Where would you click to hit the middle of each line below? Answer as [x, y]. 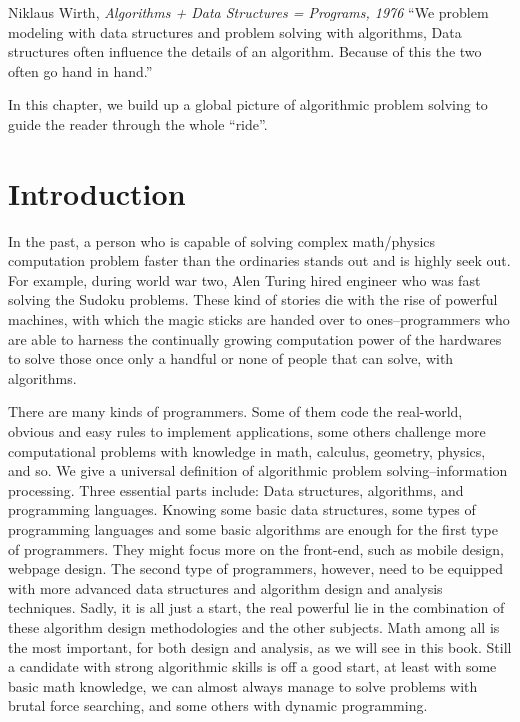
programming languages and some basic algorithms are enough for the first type [253, 529]
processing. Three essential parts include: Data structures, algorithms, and [236, 489]
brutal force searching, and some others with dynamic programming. [218, 705]
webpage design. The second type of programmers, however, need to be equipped [256, 568]
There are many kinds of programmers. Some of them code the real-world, [235, 411]
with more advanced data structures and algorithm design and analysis [225, 587]
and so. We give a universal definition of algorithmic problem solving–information [258, 470]
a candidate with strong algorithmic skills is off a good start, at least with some [252, 666]
